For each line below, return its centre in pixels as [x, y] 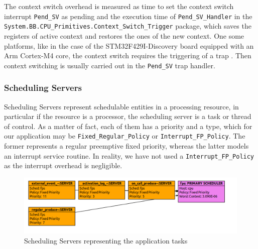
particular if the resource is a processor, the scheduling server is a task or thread [128, 116]
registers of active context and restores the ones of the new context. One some [124, 35]
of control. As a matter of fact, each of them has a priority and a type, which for [128, 126]
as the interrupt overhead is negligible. [63, 165]
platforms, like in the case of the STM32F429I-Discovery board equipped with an [129, 45]
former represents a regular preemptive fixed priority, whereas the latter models [126, 146]
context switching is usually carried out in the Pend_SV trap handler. [110, 65]
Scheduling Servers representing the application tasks [106, 240]
